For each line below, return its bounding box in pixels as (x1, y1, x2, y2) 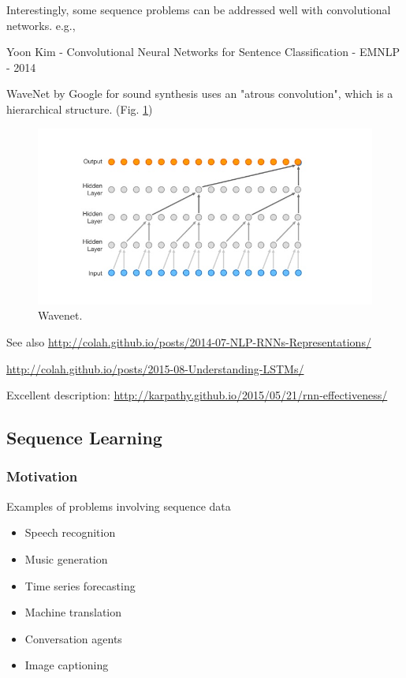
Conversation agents (24, 630, 122, 646)
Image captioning (24, 657, 109, 673)
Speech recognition (24, 524, 116, 541)
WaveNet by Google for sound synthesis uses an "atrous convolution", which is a (6, 85, 393, 102)
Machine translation (24, 604, 122, 620)
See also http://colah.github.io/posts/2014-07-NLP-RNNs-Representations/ (6, 333, 371, 350)
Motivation (6, 466, 78, 486)
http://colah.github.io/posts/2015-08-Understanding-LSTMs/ (6, 360, 304, 376)
